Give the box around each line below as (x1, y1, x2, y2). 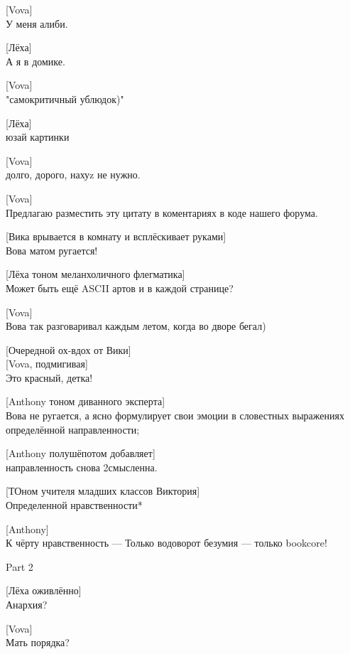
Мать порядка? (6, 635, 70, 650)
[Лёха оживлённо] (6, 583, 82, 598)
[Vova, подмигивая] (6, 356, 88, 371)
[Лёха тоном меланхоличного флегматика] (6, 267, 185, 282)
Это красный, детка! (6, 370, 93, 385)
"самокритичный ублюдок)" (6, 91, 124, 106)
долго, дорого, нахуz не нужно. (6, 167, 141, 182)
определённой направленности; (6, 422, 140, 436)
